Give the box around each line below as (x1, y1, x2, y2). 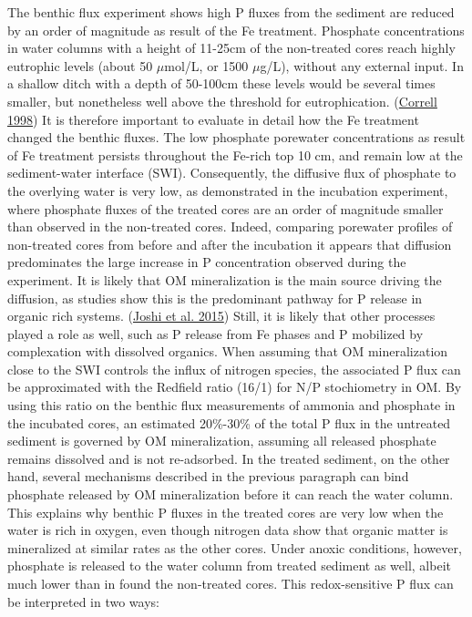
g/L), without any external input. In (260, 56, 464, 75)
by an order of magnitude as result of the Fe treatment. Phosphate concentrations (7, 20, 465, 39)
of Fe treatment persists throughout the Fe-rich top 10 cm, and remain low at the (7, 145, 463, 164)
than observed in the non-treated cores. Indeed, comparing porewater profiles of (7, 217, 453, 236)
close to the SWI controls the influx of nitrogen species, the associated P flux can (7, 359, 461, 378)
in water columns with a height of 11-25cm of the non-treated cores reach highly (7, 38, 456, 57)
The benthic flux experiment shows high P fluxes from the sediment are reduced (7, 3, 455, 21)
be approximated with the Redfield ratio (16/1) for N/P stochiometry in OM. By (7, 377, 462, 396)
